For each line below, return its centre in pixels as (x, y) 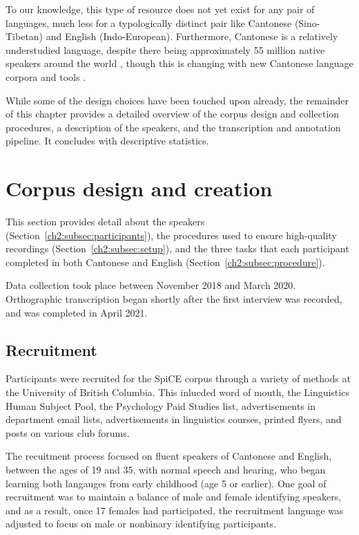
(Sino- (307, 22)
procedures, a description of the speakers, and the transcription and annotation (173, 127)
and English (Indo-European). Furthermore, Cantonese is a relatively (192, 36)
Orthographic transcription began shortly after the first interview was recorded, (174, 299)
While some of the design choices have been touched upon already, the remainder (177, 100)
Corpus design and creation (139, 188)
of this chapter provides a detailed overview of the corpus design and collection (173, 114)
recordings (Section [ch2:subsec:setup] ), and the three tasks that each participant (177, 248)
